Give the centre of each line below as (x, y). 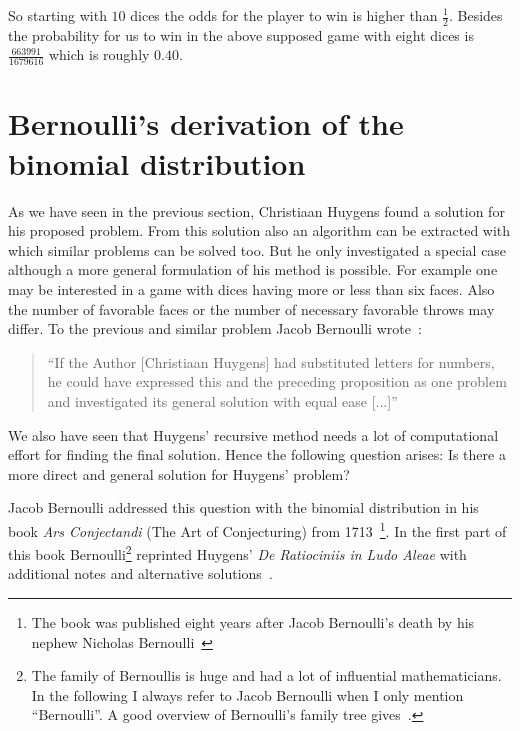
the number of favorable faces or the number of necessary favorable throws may (251, 308)
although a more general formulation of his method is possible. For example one (253, 269)
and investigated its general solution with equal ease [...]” (222, 400)
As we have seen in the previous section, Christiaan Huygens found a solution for (256, 210)
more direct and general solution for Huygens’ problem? (179, 473)
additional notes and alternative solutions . (140, 573)
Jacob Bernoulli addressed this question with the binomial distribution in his (243, 507)
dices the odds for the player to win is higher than (284, 15)
